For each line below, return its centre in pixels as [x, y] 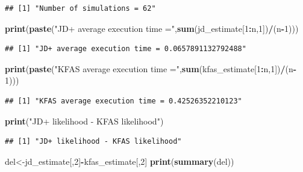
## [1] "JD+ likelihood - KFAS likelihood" [93, 142]
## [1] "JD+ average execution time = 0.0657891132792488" [126, 49]
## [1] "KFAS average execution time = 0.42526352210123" [123, 101]
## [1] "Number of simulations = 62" [80, 8]
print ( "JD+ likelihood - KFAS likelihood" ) [84, 121]
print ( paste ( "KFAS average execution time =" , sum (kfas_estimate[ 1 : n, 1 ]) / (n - [151, 68]
